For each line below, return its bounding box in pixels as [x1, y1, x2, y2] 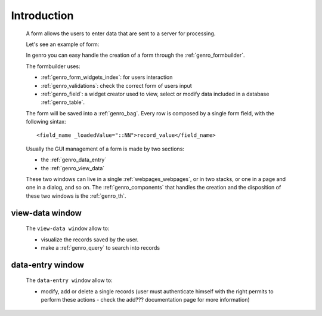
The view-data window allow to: [26, 225, 110, 232]
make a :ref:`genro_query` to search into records [41, 244, 160, 251]
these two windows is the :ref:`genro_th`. [26, 192, 126, 200]
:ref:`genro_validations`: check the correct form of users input [41, 82, 192, 89]
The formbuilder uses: [26, 63, 80, 70]
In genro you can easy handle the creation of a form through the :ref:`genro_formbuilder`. [26, 51, 245, 59]
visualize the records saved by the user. [41, 236, 139, 243]
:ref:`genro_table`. [41, 99, 85, 106]
